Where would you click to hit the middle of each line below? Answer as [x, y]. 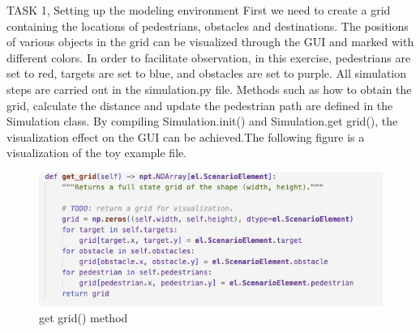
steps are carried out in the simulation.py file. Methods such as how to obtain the [209, 89]
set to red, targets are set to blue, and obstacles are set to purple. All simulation [207, 73]
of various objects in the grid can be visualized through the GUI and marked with [210, 42]
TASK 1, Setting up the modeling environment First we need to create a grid [199, 10]
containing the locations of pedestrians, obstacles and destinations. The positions [208, 26]
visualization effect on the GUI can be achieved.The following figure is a [186, 136]
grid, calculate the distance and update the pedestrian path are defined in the [200, 105]
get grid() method [84, 318]
